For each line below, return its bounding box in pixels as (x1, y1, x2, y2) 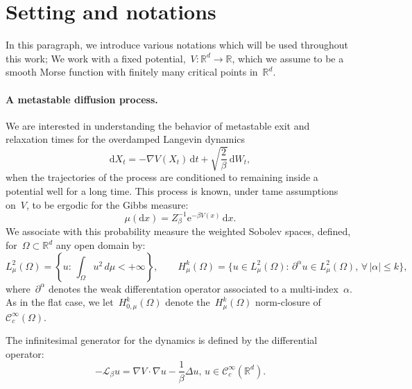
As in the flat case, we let (6, 295, 114, 309)
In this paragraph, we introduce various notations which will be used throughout (6, 37, 349, 52)
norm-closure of (255, 295, 321, 309)
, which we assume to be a (232, 51, 344, 65)
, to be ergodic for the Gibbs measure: (26, 197, 189, 211)
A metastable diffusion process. (6, 92, 158, 106)
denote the (165, 295, 210, 309)
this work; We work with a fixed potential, (6, 51, 186, 65)
